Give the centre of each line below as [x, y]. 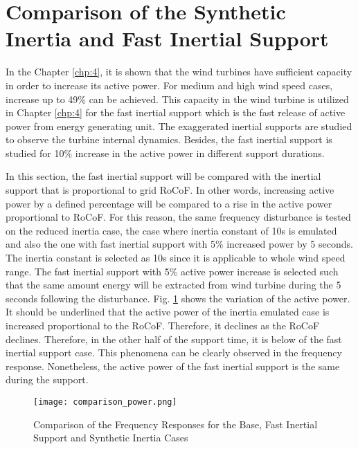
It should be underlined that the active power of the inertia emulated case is [168, 312]
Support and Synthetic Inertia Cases [111, 438]
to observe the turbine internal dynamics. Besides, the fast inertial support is [169, 139]
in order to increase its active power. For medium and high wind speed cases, [169, 85]
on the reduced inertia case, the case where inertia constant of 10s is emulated [171, 230]
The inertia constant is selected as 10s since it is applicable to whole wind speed [176, 258]
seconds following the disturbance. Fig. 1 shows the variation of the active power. [178, 298]
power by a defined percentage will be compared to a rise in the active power [169, 203]
